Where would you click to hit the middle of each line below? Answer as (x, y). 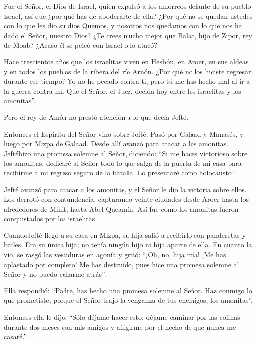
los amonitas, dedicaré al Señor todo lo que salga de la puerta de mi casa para (123, 163)
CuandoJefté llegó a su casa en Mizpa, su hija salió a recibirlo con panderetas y (125, 235)
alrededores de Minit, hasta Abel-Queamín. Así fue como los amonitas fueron (121, 208)
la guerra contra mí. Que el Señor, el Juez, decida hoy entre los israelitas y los (123, 90)
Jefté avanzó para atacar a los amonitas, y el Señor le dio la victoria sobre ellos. (125, 189)
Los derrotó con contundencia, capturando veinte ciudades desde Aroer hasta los (127, 199)
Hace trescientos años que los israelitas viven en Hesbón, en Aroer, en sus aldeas (126, 61)
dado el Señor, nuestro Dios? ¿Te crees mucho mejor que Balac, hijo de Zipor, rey (128, 35)
